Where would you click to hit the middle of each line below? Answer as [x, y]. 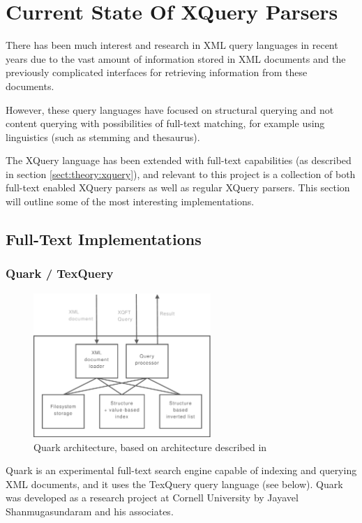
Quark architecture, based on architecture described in [150, 447]
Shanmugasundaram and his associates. [90, 511]
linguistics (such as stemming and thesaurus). [103, 137]
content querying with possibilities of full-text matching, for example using [165, 123]
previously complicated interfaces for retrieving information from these [157, 72]
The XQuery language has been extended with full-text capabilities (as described [179, 160]
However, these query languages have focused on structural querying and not [170, 109]
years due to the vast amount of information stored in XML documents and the [176, 58]
